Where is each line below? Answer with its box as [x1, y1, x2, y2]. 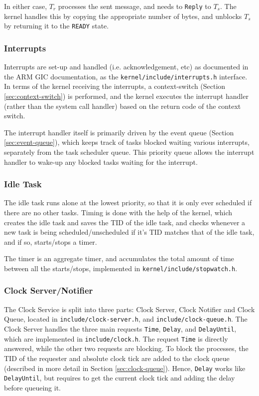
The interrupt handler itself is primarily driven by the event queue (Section [4, 127, 234, 137]
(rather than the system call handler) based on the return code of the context [4, 100, 241, 111]
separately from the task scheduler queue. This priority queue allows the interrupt [4, 146, 255, 157]
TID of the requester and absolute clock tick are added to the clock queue [4, 353, 230, 363]
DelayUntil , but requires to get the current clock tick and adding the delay [4, 373, 235, 383]
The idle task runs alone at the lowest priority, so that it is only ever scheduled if [4, 197, 252, 208]
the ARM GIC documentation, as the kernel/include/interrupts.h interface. [4, 71, 248, 81]
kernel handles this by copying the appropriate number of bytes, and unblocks [4, 10, 242, 21]
